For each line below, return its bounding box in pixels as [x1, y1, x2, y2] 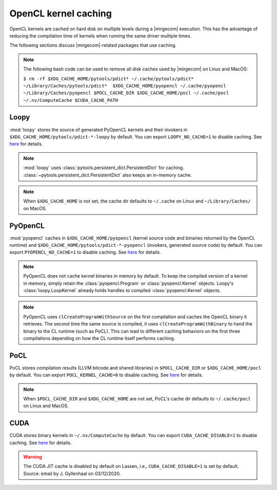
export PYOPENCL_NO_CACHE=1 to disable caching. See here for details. [9, 249, 161, 256]
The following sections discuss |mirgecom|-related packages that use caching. [9, 42, 177, 48]
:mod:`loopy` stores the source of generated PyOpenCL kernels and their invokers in [9, 126, 188, 133]
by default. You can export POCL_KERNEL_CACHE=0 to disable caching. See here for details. [9, 372, 204, 378]
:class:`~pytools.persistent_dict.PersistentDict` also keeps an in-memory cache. [23, 172, 192, 178]
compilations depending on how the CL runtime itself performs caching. [23, 335, 175, 341]
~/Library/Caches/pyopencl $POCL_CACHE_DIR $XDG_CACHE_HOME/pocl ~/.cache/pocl [23, 90, 229, 96]
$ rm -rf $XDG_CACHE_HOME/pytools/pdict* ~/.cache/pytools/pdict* [23, 76, 194, 82]
